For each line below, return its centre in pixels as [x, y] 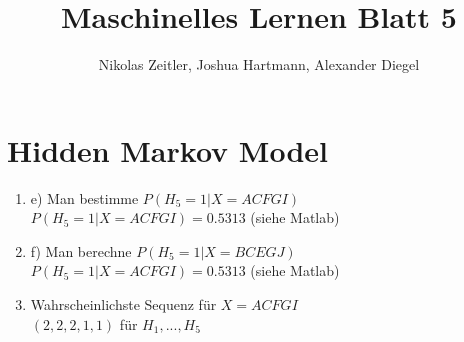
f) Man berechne [81, 250]
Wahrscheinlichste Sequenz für [123, 304]
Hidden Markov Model [167, 149]
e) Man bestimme [84, 197]
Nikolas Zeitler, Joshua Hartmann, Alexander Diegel [259, 64]
